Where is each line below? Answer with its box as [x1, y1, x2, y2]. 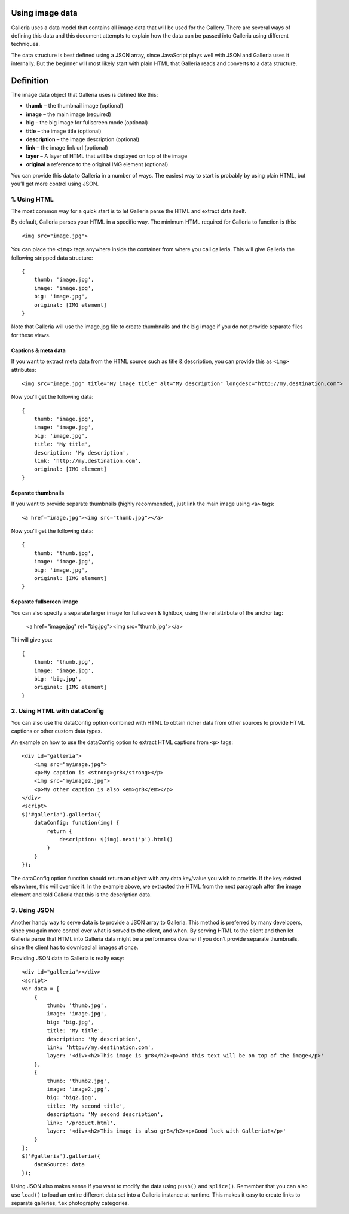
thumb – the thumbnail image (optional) [26, 102, 124, 109]
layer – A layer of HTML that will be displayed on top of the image [26, 152, 188, 160]
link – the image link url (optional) [26, 144, 109, 151]
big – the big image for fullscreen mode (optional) [26, 119, 148, 126]
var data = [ [22, 986, 60, 992]
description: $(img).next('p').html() [59, 836, 173, 843]
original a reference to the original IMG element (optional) [26, 161, 169, 168]
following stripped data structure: [11, 254, 93, 261]
